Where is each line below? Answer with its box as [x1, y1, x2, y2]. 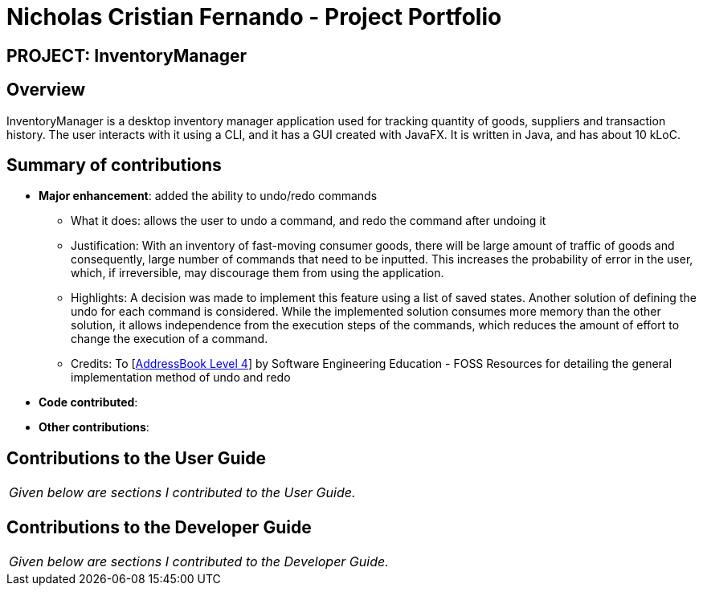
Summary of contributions [6, 155, 222, 176]
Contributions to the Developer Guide [6, 516, 312, 537]
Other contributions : [39, 420, 149, 435]
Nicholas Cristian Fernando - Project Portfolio [6, 3, 502, 31]
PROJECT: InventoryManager [6, 45, 247, 66]
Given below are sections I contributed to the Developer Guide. [9, 553, 389, 570]
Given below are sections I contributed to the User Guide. [9, 484, 356, 501]
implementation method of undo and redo [71, 370, 291, 385]
